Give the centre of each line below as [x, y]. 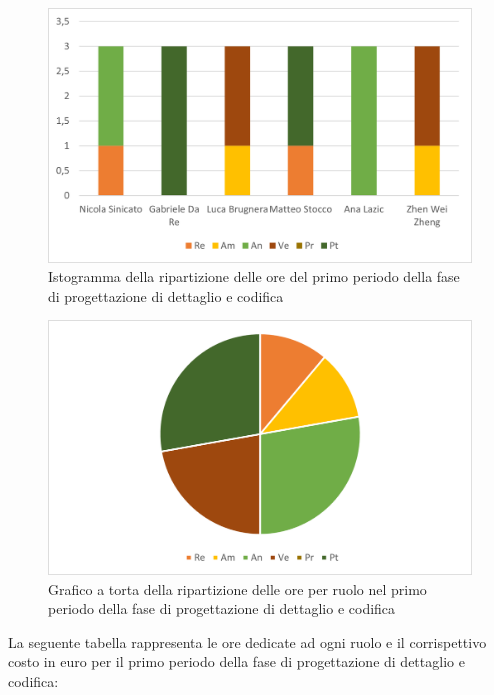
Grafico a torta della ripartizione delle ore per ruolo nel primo [237, 588]
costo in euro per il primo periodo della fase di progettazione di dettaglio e [236, 661]
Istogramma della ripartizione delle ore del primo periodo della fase [254, 276]
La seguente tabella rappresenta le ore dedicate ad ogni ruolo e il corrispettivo [247, 641]
